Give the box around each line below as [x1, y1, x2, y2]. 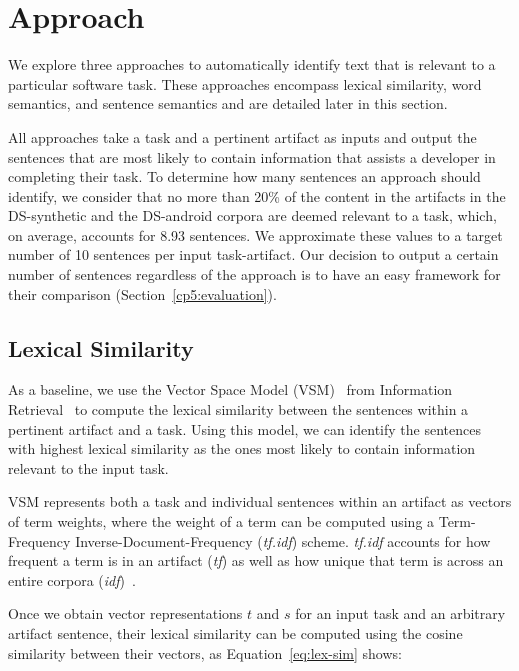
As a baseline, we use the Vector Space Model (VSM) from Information [8, 379, 453, 400]
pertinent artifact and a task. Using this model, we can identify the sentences [8, 418, 481, 439]
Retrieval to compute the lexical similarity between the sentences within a [8, 399, 469, 420]
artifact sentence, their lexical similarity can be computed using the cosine [8, 622, 463, 643]
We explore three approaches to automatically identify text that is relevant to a [8, 54, 496, 75]
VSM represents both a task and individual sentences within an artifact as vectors [8, 491, 512, 512]
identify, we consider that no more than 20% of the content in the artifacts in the [8, 185, 506, 206]
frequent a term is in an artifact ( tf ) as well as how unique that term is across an [8, 550, 504, 571]
